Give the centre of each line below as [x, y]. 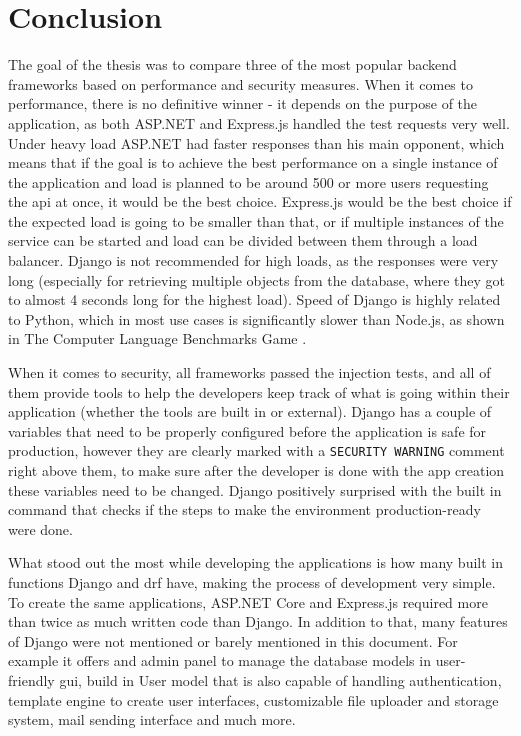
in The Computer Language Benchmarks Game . [157, 338]
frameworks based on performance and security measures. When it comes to [240, 83]
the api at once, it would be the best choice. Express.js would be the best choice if [260, 201]
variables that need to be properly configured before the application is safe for [247, 430]
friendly [31, 680]
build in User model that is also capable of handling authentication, [294, 680]
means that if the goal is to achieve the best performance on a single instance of [253, 162]
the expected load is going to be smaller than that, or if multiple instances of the [256, 220]
